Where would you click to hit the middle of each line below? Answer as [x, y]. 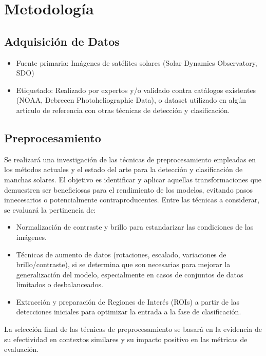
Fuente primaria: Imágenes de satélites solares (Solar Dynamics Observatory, [137, 62]
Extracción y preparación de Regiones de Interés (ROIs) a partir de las [128, 301]
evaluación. [22, 349]
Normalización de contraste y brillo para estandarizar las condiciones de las [135, 227]
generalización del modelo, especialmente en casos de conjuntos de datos [130, 274]
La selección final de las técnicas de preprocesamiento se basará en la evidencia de [133, 329]
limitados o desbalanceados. [60, 284]
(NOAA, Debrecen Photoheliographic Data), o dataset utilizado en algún [131, 100]
